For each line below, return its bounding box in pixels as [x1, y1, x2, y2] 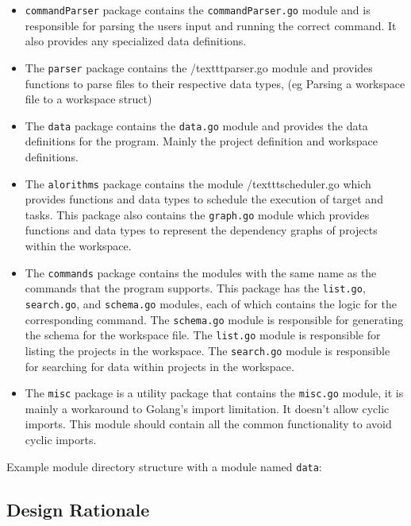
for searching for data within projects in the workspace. [25, 358, 294, 374]
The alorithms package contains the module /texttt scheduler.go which [25, 175, 371, 191]
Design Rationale [6, 497, 150, 521]
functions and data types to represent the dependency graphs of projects [25, 222, 378, 238]
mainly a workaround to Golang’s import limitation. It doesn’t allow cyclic [25, 400, 390, 416]
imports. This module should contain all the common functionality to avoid [25, 416, 392, 432]
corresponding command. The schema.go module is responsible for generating [25, 311, 404, 327]
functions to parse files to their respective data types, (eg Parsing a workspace [25, 75, 405, 91]
